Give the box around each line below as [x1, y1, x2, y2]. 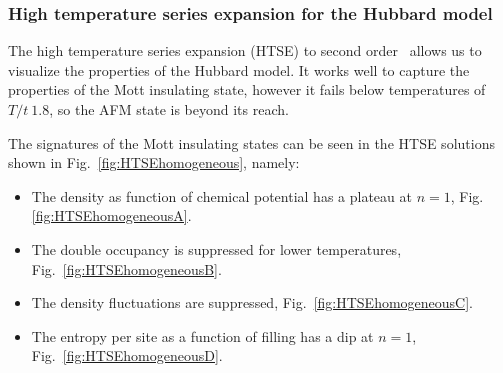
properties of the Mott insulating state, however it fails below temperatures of [8, 79, 486, 100]
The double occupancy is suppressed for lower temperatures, [31, 238, 402, 259]
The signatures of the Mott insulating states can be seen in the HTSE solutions [8, 132, 495, 153]
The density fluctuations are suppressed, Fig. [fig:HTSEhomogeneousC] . [31, 292, 474, 313]
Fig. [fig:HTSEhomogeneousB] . [31, 258, 222, 279]
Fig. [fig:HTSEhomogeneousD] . [31, 345, 223, 366]
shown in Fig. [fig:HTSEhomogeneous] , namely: [8, 152, 300, 173]
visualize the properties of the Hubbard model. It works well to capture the [8, 59, 470, 80]
